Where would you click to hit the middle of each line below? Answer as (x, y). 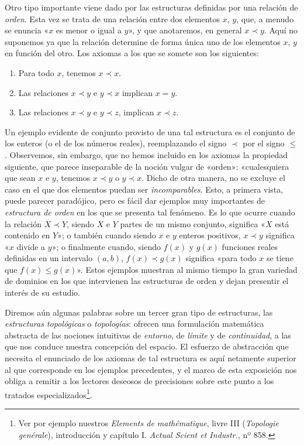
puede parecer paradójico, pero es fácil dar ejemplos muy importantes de (135, 201)
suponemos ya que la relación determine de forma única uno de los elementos (143, 41)
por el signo (264, 143)
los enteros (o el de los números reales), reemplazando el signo (116, 143)
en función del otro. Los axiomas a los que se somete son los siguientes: (132, 53)
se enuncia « (27, 30)
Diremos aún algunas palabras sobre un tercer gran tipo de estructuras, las (139, 312)
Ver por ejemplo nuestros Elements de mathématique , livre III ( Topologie (148, 423)
